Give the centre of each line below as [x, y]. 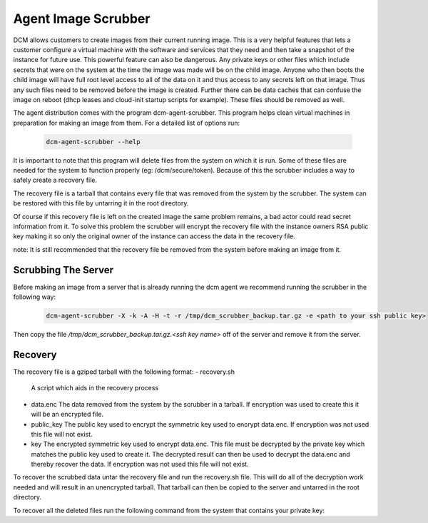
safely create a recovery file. [55, 180]
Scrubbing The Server [63, 270]
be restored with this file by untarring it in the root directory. [101, 203]
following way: [35, 297]
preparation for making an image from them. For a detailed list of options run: [127, 123]
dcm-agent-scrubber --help [93, 142]
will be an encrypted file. [67, 415]
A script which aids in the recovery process [95, 388]
